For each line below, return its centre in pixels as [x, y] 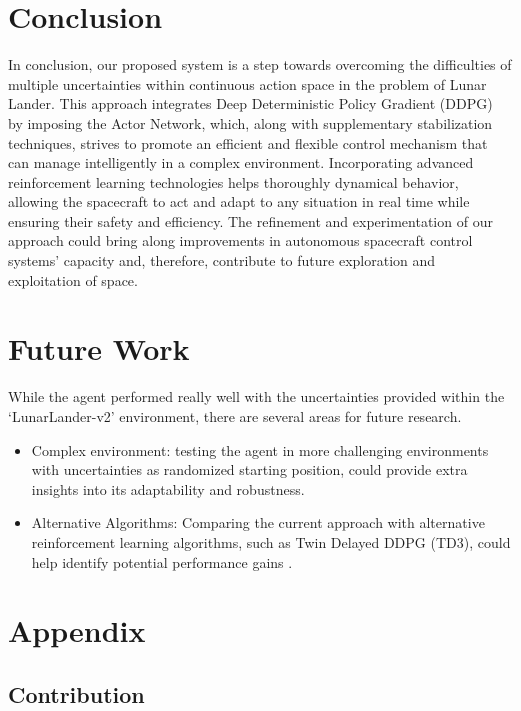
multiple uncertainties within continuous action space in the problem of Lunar [247, 83]
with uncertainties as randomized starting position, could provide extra [249, 469]
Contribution [76, 693]
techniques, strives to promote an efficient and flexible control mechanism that [248, 142]
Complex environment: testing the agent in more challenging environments [260, 449]
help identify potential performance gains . [162, 561]
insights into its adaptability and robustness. [168, 488]
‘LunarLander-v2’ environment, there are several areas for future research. [235, 415]
